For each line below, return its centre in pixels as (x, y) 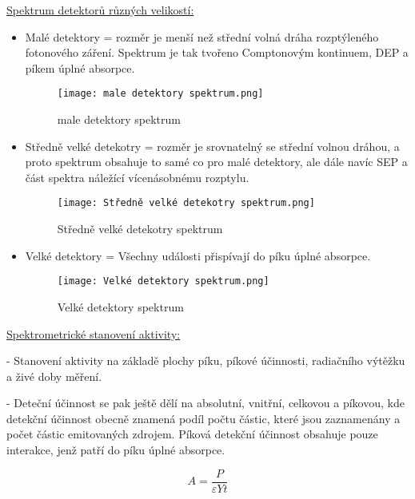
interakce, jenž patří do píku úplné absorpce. (116, 450)
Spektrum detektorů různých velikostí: (100, 10)
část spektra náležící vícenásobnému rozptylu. (137, 177)
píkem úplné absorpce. (80, 67)
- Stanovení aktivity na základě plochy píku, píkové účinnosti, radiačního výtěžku (206, 360)
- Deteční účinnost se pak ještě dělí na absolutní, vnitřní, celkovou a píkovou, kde (206, 403)
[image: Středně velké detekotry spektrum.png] (186, 203)
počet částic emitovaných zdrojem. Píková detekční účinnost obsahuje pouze (192, 434)
